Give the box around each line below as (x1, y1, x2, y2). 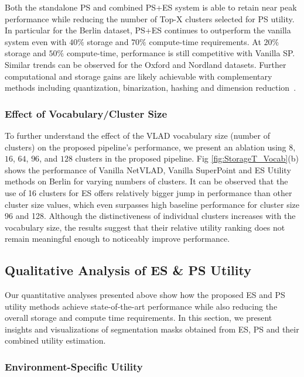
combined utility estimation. (5, 334, 106, 347)
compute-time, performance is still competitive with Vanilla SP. (66, 47, 295, 59)
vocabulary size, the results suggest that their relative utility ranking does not (5, 221, 285, 233)
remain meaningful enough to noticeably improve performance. (5, 232, 230, 245)
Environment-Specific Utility (5, 359, 143, 373)
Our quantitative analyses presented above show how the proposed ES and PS (5, 289, 285, 301)
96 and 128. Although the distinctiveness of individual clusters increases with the (5, 210, 296, 222)
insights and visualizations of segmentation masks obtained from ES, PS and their (5, 323, 299, 335)
